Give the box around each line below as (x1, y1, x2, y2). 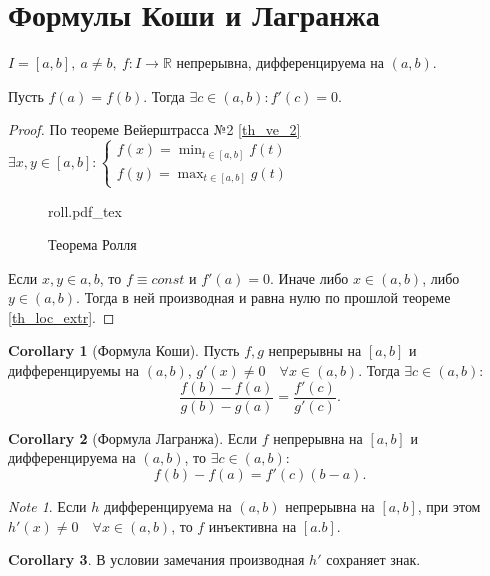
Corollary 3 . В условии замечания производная (8, 549, 305, 570)
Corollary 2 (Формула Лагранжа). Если (8, 427, 258, 448)
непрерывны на (268, 340, 362, 361)
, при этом (417, 495, 481, 516)
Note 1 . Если (8, 495, 87, 516)
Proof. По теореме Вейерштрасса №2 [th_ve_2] (8, 119, 301, 140)
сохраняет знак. (326, 549, 421, 570)
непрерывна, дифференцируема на (176, 52, 384, 73)
